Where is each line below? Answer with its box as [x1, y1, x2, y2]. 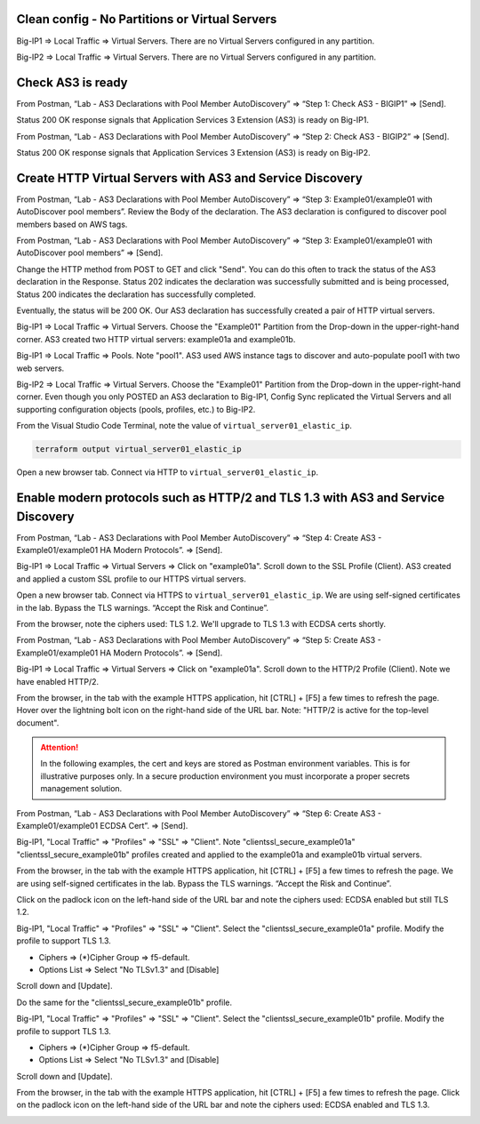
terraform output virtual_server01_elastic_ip [35, 445, 242, 454]
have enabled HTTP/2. [16, 676, 100, 686]
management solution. [40, 783, 123, 794]
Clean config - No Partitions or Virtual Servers [16, 12, 277, 27]
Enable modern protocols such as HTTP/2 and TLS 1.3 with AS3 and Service [16, 490, 444, 505]
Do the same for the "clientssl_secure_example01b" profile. [16, 997, 233, 1008]
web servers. [16, 363, 65, 373]
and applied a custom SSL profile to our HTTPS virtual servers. [16, 574, 246, 584]
